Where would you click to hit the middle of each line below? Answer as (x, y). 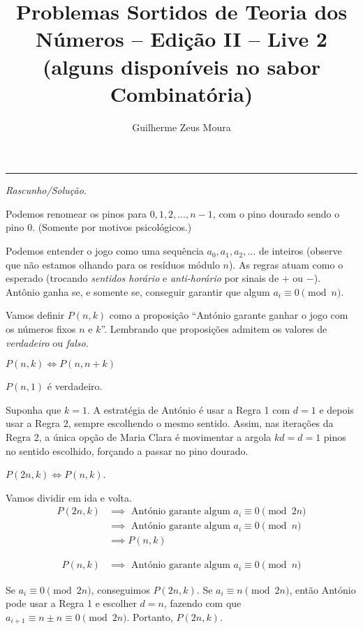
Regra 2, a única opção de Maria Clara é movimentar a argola (139, 437)
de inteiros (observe (300, 251)
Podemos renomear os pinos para (76, 213)
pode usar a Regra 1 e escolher (71, 603)
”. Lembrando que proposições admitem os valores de (214, 329)
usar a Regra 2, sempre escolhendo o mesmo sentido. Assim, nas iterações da (170, 423)
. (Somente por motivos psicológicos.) (112, 227)
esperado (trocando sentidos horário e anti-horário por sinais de (142, 278)
